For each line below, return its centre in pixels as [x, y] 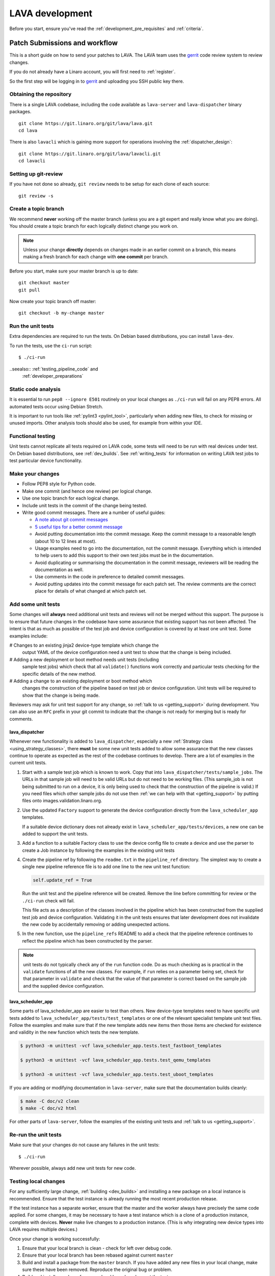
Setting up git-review [36, 174]
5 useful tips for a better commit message [79, 527]
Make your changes [34, 474]
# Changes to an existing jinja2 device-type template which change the [84, 645]
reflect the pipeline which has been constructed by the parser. [87, 941]
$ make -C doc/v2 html [48, 1108]
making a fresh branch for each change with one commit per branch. [96, 257]
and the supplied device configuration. [64, 986]
